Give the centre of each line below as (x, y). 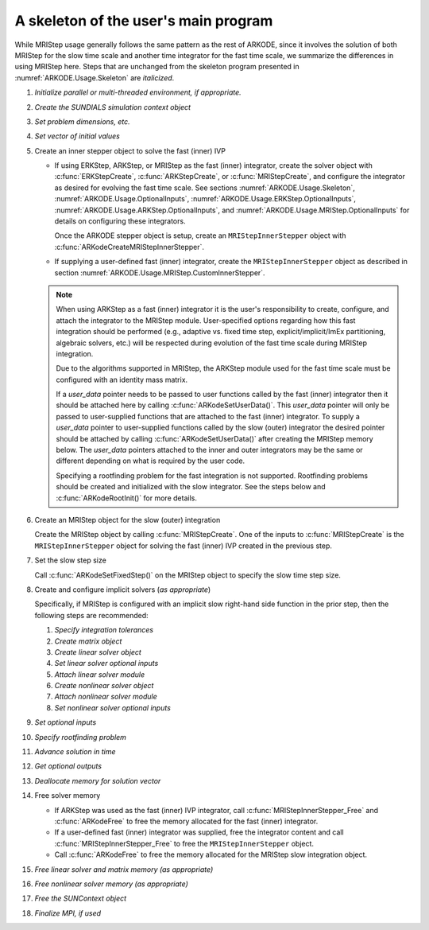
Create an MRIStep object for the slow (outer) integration (128, 520)
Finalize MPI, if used (68, 913)
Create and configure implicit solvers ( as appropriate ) (123, 590)
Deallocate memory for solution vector (98, 780)
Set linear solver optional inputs (106, 663)
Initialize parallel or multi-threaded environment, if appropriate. (138, 92)
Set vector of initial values (77, 136)
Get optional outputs (68, 766)
